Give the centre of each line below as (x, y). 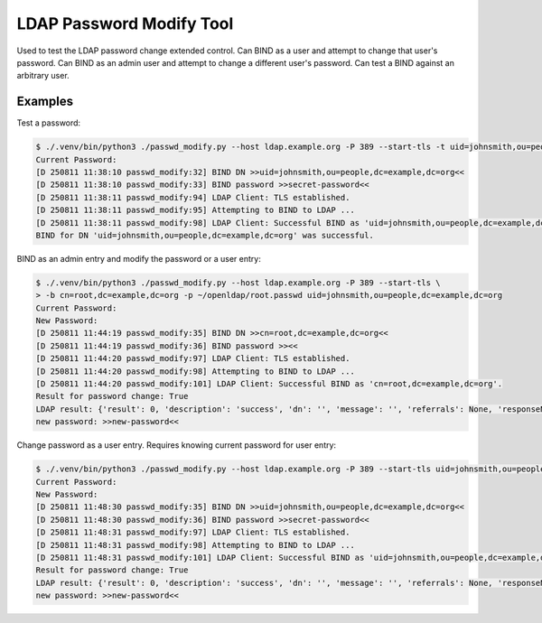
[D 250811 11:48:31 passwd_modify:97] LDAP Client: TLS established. (193, 532)
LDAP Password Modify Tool (125, 23)
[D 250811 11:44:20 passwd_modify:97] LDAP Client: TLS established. (193, 358)
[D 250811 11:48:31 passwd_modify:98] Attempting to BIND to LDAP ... (196, 545)
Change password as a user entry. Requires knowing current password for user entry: (177, 445)
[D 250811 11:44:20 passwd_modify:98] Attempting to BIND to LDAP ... (196, 371)
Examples (45, 102)
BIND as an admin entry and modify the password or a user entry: (139, 258)
